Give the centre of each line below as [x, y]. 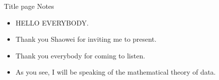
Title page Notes [29, 6]
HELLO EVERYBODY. [52, 22]
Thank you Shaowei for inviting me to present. [86, 39]
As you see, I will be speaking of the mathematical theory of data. [116, 72]
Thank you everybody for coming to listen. [80, 55]
